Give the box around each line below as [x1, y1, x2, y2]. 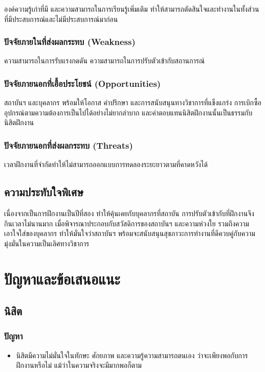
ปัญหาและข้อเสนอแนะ [4, 268, 120, 289]
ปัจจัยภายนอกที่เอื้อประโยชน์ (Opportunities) [4, 77, 161, 89]
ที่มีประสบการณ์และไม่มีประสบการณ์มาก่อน [4, 13, 118, 24]
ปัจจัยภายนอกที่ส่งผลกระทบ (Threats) [4, 138, 133, 151]
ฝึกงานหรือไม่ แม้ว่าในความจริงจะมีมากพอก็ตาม [16, 360, 142, 370]
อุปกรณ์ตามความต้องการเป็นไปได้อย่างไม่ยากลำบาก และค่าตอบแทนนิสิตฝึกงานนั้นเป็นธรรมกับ [4, 107, 253, 118]
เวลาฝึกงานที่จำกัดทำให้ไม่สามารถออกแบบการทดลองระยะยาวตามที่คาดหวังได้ [4, 159, 208, 170]
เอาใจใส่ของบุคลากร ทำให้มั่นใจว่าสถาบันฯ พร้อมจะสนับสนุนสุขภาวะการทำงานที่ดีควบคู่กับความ [4, 228, 255, 239]
